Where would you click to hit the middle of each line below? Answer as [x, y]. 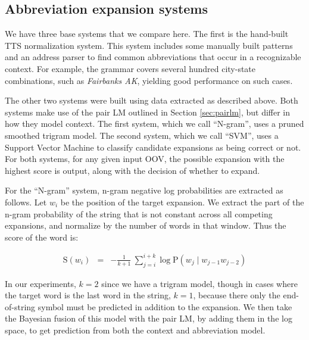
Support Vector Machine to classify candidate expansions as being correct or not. [153, 147]
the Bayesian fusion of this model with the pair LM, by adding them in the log [149, 318]
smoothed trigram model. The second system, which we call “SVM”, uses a [142, 135]
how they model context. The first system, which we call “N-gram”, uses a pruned [154, 124]
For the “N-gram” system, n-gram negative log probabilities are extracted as [144, 190]
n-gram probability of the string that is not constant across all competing [139, 213]
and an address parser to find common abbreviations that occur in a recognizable [153, 57]
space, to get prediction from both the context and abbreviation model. [135, 330]
